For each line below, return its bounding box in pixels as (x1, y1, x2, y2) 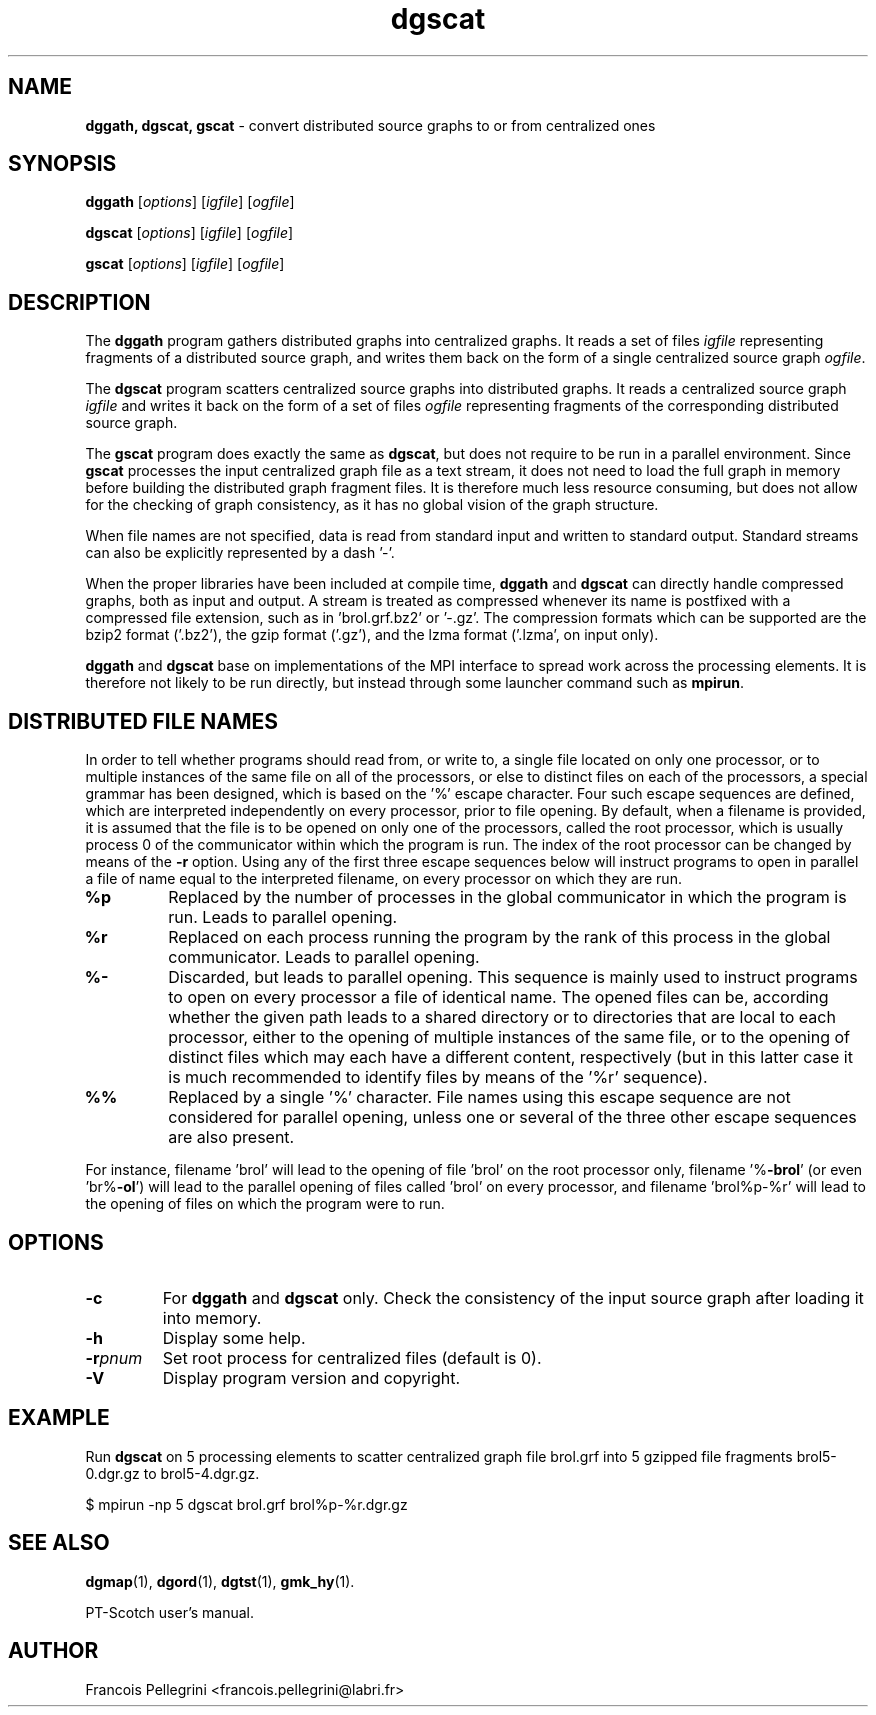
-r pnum (85, 1347, 143, 1368)
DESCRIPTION (8, 289, 151, 315)
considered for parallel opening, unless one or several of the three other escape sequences (168, 1107, 857, 1128)
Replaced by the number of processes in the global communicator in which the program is (168, 887, 847, 908)
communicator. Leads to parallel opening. (168, 947, 480, 968)
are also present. (168, 1127, 295, 1148)
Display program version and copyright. (162, 1367, 461, 1388)
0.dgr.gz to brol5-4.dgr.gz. (85, 1464, 260, 1482)
